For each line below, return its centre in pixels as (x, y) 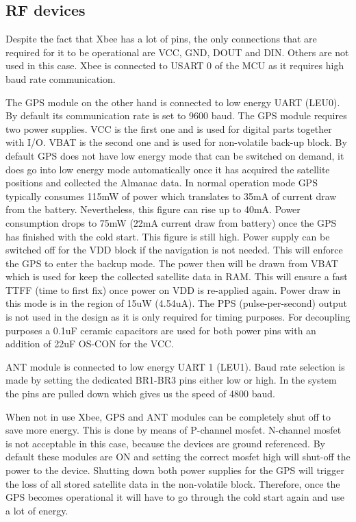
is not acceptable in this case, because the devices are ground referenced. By (165, 443)
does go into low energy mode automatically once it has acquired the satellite (168, 169)
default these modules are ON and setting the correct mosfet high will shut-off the (178, 457)
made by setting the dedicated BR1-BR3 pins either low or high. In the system (171, 380)
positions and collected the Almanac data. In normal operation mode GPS (162, 183)
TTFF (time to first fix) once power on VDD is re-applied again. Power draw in (173, 289)
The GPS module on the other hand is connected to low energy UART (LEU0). (173, 102)
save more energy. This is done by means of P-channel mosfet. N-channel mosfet (174, 430)
